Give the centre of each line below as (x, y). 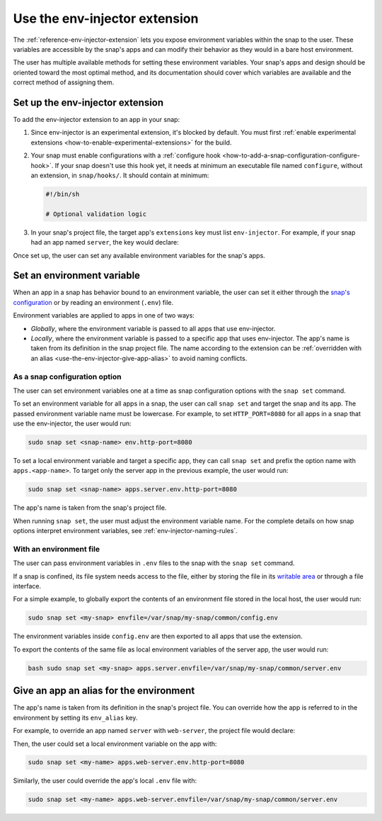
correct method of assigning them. (64, 82)
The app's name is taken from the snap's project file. (90, 508)
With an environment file (57, 549)
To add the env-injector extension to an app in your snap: (97, 120)
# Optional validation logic (96, 214)
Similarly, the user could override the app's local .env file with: (105, 781)
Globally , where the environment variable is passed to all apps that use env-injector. (153, 328)
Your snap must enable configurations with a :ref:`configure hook (126, 155)
